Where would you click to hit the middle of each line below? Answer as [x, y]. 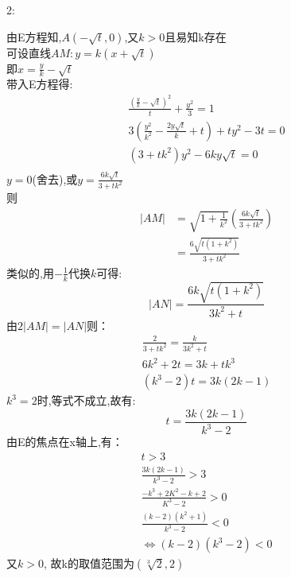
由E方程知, [34, 36]
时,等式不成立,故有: [86, 400]
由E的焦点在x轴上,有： [65, 442]
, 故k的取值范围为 [89, 563]
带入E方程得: [40, 84]
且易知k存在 [196, 36]
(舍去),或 [55, 178]
